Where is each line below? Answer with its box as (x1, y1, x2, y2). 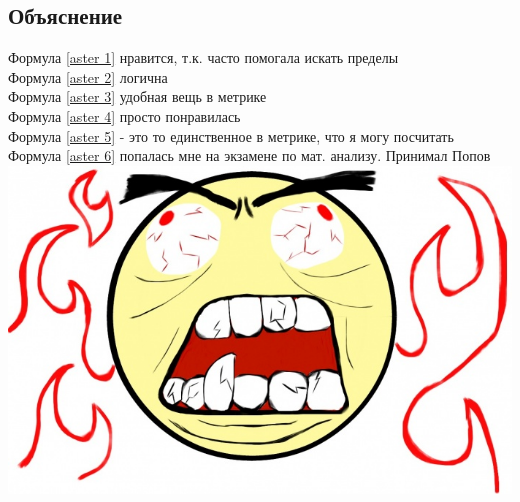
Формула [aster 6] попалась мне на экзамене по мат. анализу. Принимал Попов (8, 145, 491, 166)
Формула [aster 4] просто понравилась (8, 105, 241, 126)
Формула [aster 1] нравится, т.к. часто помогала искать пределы (8, 47, 399, 68)
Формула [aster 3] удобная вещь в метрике (8, 86, 267, 107)
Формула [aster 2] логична (8, 66, 168, 87)
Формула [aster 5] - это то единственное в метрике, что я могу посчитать (8, 125, 454, 146)
